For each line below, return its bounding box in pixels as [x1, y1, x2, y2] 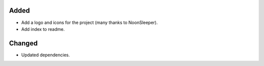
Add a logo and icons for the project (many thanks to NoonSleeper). [21, 20, 158, 25]
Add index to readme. [21, 26, 65, 32]
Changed [9, 39, 38, 47]
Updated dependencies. [21, 52, 70, 58]
